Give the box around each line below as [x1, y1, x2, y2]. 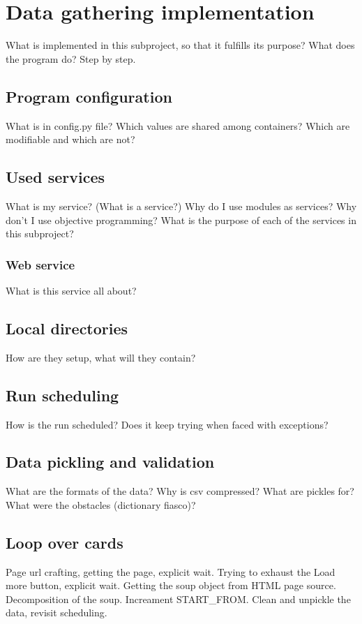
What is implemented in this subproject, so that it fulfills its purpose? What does [6, 38, 355, 52]
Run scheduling [6, 384, 119, 406]
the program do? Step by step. [6, 51, 136, 66]
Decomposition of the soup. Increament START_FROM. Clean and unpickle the [6, 591, 351, 606]
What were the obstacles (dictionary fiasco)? [6, 497, 196, 512]
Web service [6, 255, 75, 273]
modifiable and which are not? [6, 132, 135, 147]
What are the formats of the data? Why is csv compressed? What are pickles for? [6, 484, 354, 498]
